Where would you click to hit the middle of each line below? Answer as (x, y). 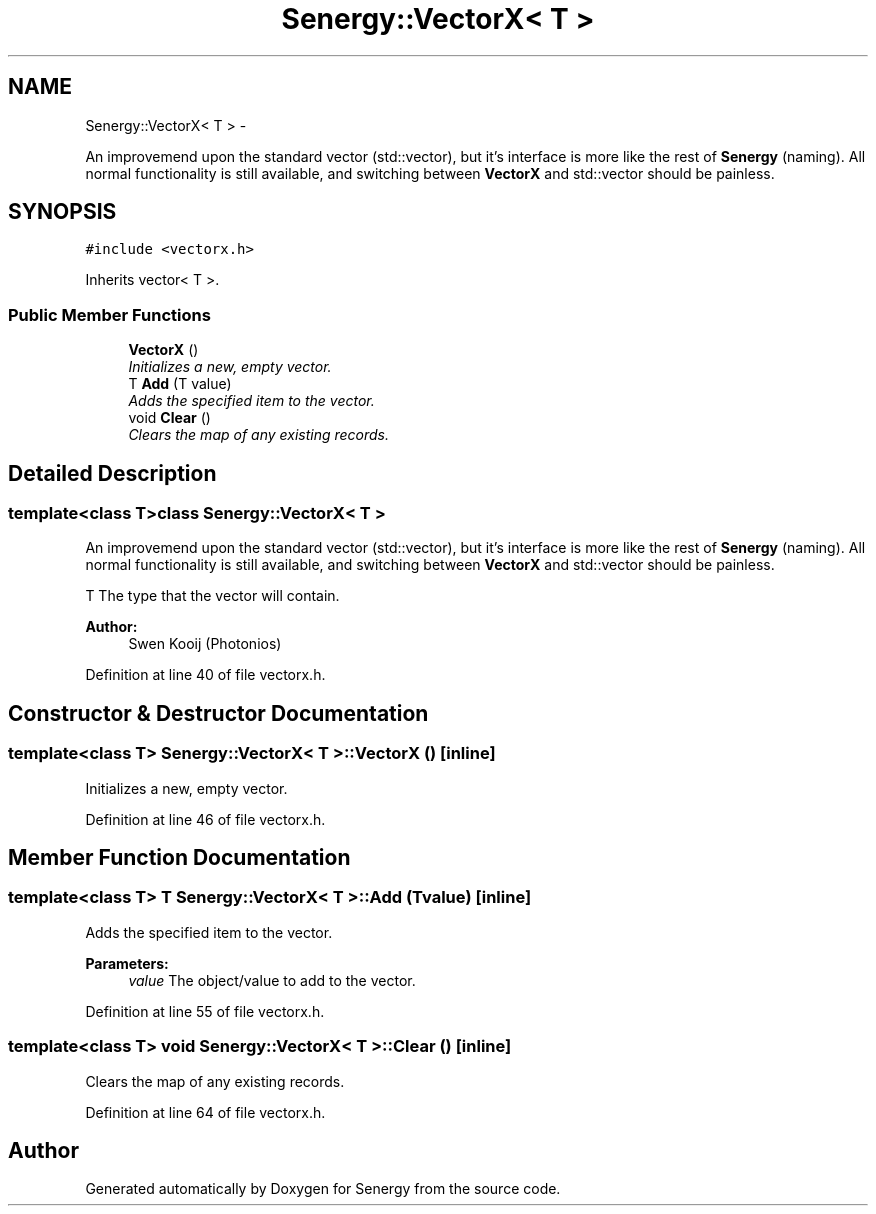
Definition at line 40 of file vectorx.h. (205, 675)
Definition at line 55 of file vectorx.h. (205, 1011)
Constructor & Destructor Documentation (218, 713)
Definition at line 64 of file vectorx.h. (205, 1112)
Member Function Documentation (179, 858)
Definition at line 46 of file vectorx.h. (205, 819)
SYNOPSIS (62, 212)
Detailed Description (112, 473)
